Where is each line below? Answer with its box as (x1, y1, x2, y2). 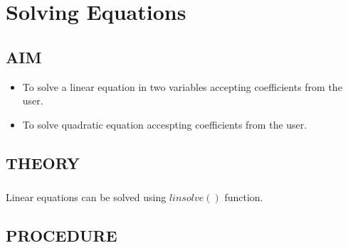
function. (224, 189, 263, 204)
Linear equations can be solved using (6, 189, 167, 204)
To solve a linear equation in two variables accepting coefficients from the (22, 79, 342, 94)
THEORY (6, 151, 80, 173)
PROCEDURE (6, 224, 117, 246)
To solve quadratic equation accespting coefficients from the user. (22, 117, 307, 131)
